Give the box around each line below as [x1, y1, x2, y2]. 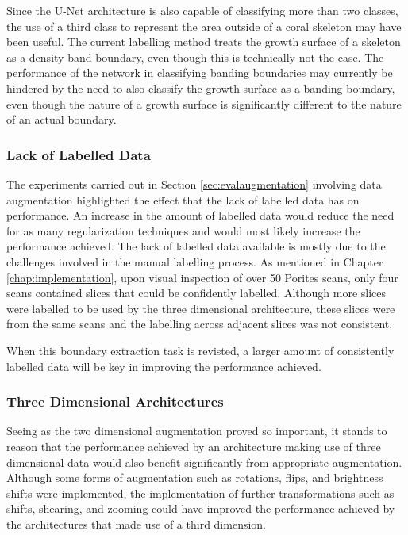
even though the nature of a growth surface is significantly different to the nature [6, 95, 402, 112]
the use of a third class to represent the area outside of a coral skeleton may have [6, 17, 402, 34]
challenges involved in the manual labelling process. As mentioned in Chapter [6, 253, 383, 269]
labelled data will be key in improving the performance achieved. [6, 357, 321, 374]
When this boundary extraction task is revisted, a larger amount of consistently [6, 342, 395, 358]
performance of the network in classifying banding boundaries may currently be [6, 64, 393, 81]
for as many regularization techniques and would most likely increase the [6, 222, 360, 239]
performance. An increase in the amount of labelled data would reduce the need [6, 207, 395, 224]
